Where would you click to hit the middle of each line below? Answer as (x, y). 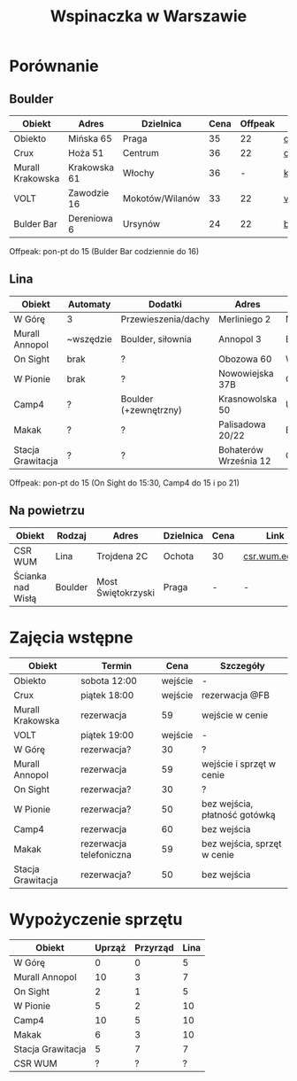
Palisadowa (242, 424)
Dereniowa (90, 218)
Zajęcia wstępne (71, 638)
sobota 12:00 (109, 680)
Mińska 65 (90, 139)
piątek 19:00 (107, 735)
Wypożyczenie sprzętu (96, 919)
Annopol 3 (240, 338)
